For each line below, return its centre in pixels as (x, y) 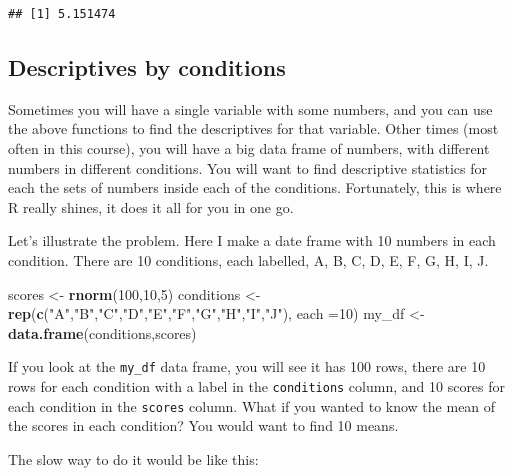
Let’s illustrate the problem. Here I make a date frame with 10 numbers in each (252, 240)
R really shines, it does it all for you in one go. (151, 206)
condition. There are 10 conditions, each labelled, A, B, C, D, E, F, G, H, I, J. (248, 259)
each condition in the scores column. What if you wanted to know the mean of (252, 405)
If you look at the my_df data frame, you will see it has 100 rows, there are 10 (247, 366)
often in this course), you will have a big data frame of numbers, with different (249, 147)
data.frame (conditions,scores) (102, 332)
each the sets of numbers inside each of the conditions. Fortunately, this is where (255, 187)
